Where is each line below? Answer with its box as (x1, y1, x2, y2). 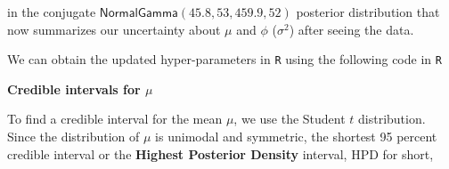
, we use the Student (233, 109, 346, 128)
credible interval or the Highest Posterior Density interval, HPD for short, (7, 144, 434, 163)
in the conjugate (7, 3, 96, 20)
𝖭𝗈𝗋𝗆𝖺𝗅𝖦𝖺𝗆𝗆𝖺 (99, 7, 178, 20)
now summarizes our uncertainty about (7, 20, 221, 38)
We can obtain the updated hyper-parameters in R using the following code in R (7, 50, 442, 68)
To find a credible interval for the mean (7, 109, 223, 128)
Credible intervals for (7, 79, 141, 98)
